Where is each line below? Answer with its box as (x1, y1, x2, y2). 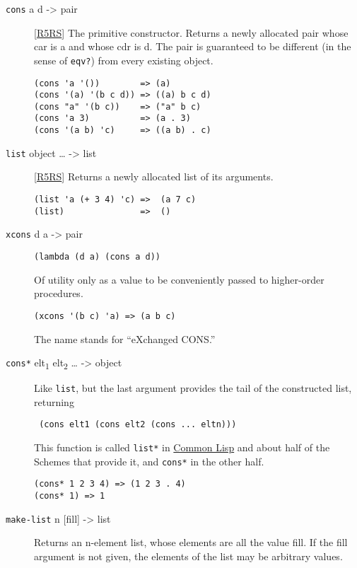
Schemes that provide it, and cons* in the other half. (34, 453, 264, 468)
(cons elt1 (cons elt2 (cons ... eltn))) (39, 419, 237, 430)
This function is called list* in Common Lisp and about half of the (34, 440, 330, 455)
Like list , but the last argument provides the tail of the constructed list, (34, 381, 352, 395)
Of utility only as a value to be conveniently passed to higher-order (34, 272, 324, 286)
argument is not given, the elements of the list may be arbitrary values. (34, 549, 343, 563)
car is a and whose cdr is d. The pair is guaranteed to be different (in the (34, 39, 351, 54)
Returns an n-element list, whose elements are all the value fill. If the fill (34, 535, 348, 550)
